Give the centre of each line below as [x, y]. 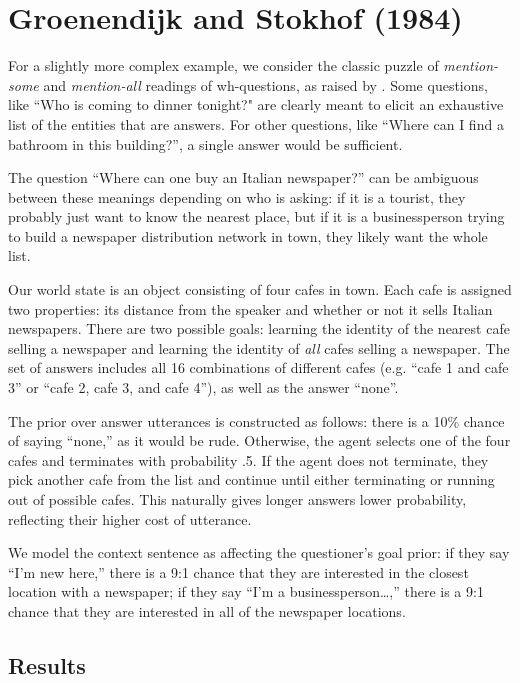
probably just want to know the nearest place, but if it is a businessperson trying [256, 216]
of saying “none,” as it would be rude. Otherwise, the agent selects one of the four [259, 440]
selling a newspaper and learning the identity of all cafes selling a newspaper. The [259, 347]
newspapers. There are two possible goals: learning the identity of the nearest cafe [259, 328]
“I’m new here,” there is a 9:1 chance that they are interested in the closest [238, 571]
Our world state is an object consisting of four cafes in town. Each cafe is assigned [260, 289]
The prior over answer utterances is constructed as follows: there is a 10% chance [256, 420]
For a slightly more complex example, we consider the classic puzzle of [223, 65]
